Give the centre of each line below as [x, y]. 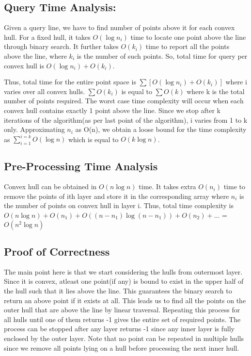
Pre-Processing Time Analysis [81, 166]
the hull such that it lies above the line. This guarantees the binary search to [118, 291]
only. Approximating [34, 129]
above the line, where [35, 56]
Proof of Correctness [57, 251]
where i [236, 82]
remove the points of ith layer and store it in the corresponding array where [117, 196]
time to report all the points [188, 46]
